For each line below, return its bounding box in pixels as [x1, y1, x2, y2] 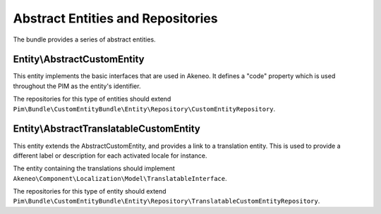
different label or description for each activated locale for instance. [13, 151, 207, 160]
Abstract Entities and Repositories [13, 11, 218, 26]
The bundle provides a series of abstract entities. [13, 35, 156, 44]
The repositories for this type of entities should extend [13, 95, 171, 103]
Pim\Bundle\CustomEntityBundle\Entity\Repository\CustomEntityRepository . [13, 104, 276, 113]
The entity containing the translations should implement [13, 164, 176, 172]
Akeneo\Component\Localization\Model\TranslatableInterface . [13, 174, 227, 182]
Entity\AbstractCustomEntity [13, 53, 145, 65]
